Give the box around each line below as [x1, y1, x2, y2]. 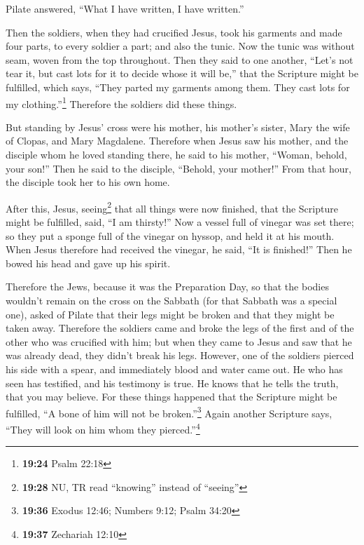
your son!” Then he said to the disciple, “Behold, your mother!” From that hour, [6, 161, 351, 175]
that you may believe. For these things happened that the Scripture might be [6, 389, 337, 404]
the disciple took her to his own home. [6, 175, 170, 189]
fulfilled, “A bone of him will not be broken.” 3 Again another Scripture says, [6, 403, 332, 420]
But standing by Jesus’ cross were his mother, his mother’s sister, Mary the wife [6, 119, 350, 134]
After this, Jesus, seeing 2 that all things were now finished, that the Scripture [6, 199, 338, 215]
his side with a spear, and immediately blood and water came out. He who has [6, 361, 343, 376]
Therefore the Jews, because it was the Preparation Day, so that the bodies [6, 279, 329, 294]
